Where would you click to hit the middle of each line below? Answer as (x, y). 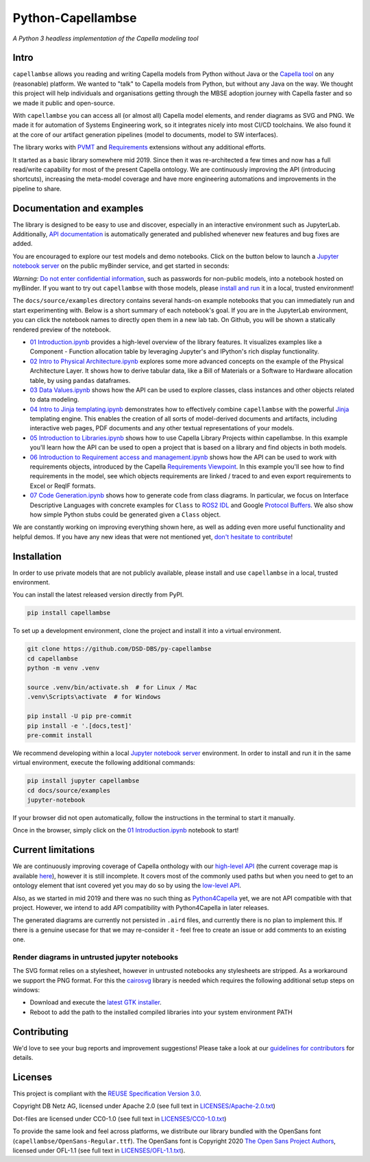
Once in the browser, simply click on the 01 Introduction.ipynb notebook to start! (126, 830)
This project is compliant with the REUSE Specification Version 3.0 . (107, 1093)
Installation (37, 556)
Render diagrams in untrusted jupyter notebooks (95, 957)
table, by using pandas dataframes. (80, 380)
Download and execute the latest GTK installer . (96, 1002)
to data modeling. (54, 399)
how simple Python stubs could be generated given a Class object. (125, 515)
